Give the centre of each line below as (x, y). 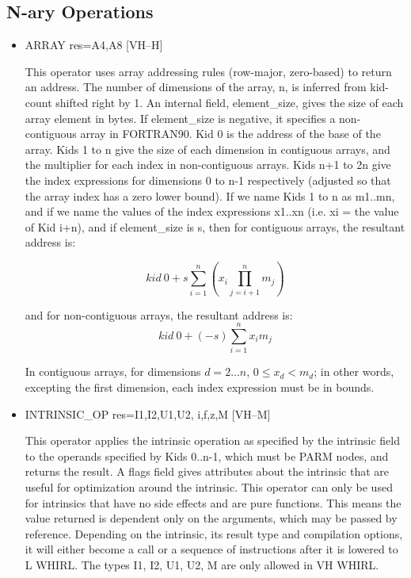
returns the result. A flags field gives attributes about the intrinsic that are (207, 471)
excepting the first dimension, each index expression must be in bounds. (200, 387)
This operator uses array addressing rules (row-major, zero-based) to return (208, 71)
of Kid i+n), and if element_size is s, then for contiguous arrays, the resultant (215, 226)
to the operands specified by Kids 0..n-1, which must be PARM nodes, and (207, 456)
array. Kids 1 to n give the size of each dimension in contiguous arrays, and (207, 149)
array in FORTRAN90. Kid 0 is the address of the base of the (230, 134)
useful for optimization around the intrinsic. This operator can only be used (209, 486)
